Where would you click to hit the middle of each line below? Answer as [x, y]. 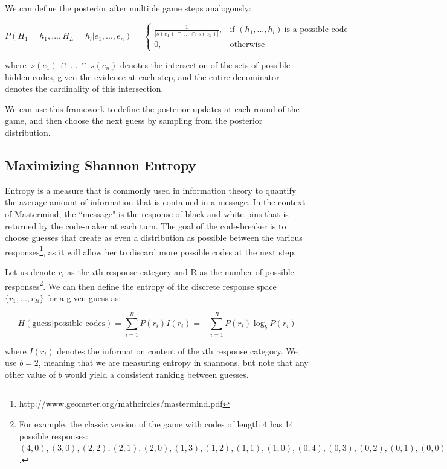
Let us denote [30, 271]
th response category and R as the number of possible [195, 271]
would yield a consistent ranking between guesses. [157, 374]
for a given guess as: [84, 297]
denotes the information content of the [128, 350]
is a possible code [316, 30]
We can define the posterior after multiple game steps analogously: [128, 8]
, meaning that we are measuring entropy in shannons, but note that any [173, 362]
